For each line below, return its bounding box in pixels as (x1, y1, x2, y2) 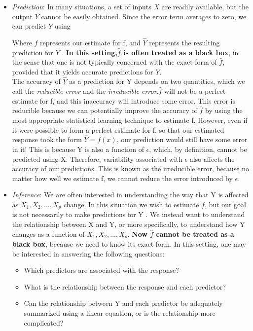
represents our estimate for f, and (40, 37, 141, 47)
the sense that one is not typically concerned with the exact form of (12, 57, 217, 67)
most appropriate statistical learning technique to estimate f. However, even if (12, 114, 248, 125)
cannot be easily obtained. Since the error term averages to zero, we (41, 11, 247, 21)
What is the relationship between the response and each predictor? (24, 281, 226, 292)
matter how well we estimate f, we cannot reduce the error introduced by (12, 173, 233, 183)
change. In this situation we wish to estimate (63, 199, 199, 209)
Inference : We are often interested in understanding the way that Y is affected (12, 189, 249, 200)
